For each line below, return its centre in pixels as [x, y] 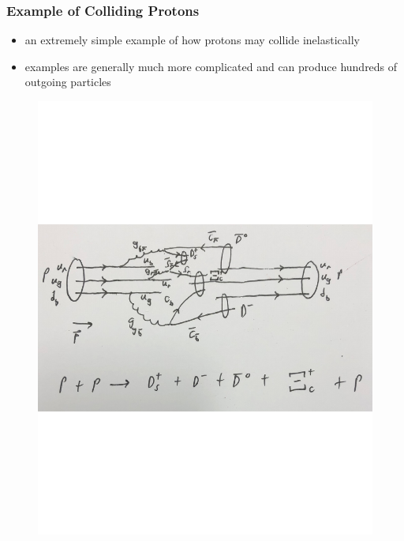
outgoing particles [68, 82]
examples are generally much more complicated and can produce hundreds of [211, 66]
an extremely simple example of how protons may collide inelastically [192, 40]
